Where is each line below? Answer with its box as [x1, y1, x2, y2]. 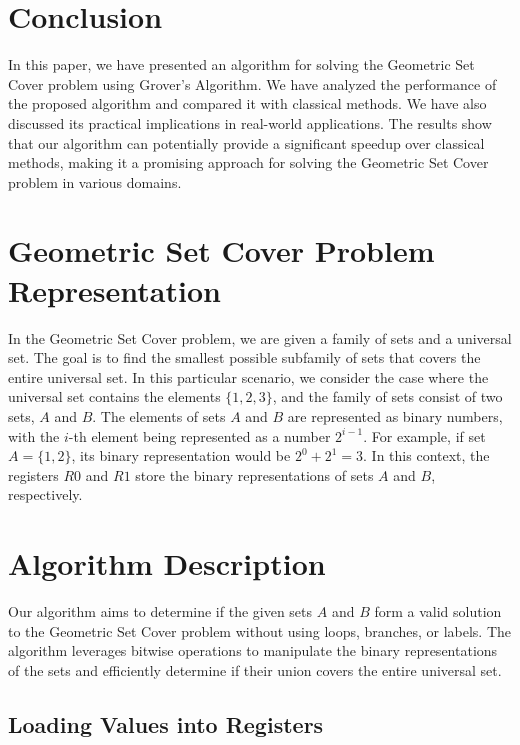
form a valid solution [374, 601, 502, 622]
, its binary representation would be [71, 445, 291, 466]
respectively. [8, 484, 83, 505]
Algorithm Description [8, 543, 326, 584]
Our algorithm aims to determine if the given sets [8, 601, 313, 622]
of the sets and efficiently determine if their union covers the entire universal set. [8, 659, 502, 680]
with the [8, 425, 60, 446]
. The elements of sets [92, 405, 226, 426]
